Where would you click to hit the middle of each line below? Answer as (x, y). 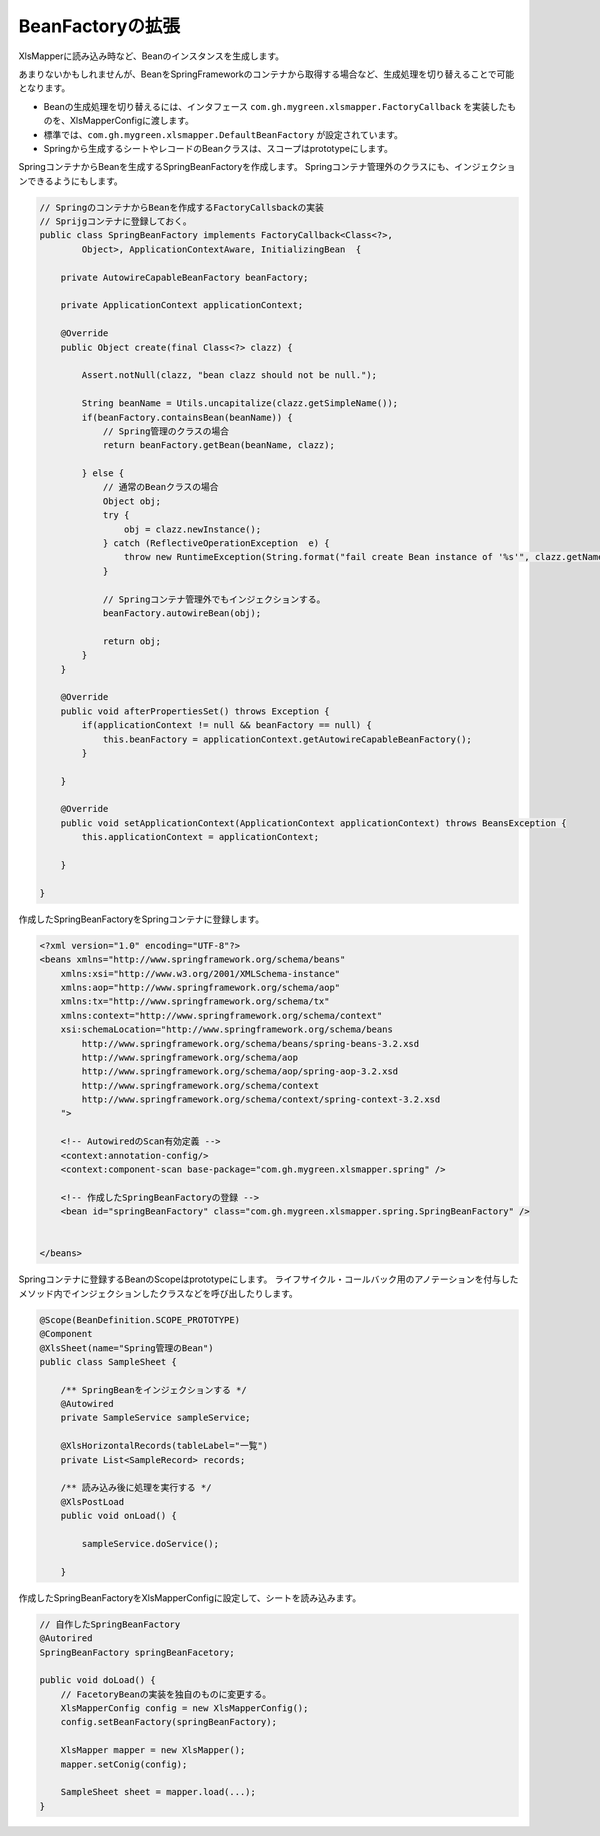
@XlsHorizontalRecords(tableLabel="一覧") (164, 1446)
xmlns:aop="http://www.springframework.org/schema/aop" (200, 987)
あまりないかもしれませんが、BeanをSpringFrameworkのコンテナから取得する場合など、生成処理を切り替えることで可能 (266, 74)
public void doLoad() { (98, 1680)
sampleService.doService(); (150, 1543)
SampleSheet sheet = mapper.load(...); (158, 1792)
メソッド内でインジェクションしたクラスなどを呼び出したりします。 (158, 1293)
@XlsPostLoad (92, 1501)
